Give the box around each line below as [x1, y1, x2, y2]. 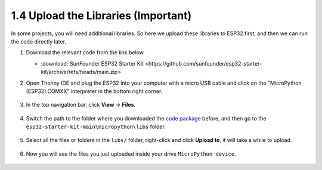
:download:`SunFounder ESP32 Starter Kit [41, 60, 144, 67]
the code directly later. [11, 38, 67, 45]
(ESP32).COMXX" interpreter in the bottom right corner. [26, 87, 163, 95]
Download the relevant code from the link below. [26, 49, 145, 56]
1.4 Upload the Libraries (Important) [11, 9, 192, 22]
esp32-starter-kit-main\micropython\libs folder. [26, 123, 166, 131]
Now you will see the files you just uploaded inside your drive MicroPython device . [26, 150, 236, 157]
